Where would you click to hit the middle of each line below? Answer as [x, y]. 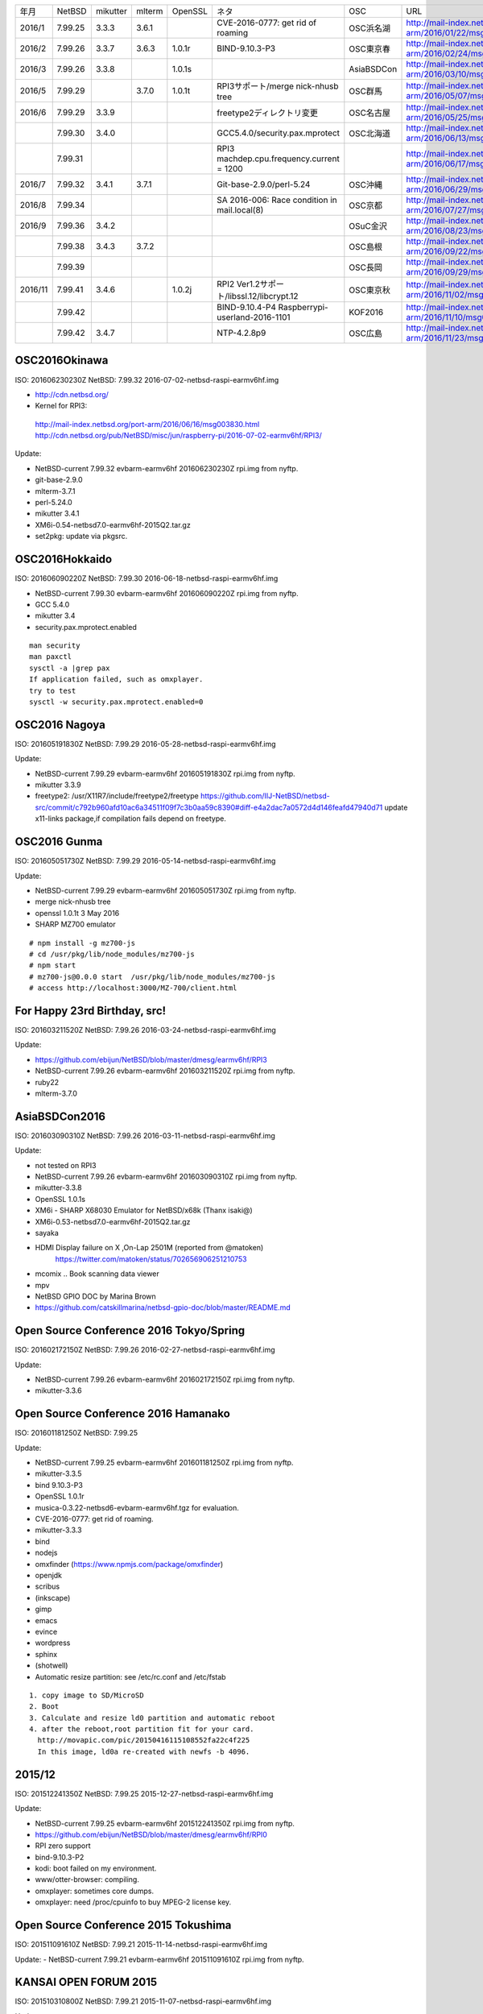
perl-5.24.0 [54, 503]
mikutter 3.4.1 [57, 514]
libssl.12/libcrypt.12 [263, 296]
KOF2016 [366, 312]
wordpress [53, 1643]
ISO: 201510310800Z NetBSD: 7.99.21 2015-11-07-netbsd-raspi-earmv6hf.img [143, 2001]
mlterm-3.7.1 [55, 491]
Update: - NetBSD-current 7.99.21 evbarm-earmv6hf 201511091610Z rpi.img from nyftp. [160, 1959]
